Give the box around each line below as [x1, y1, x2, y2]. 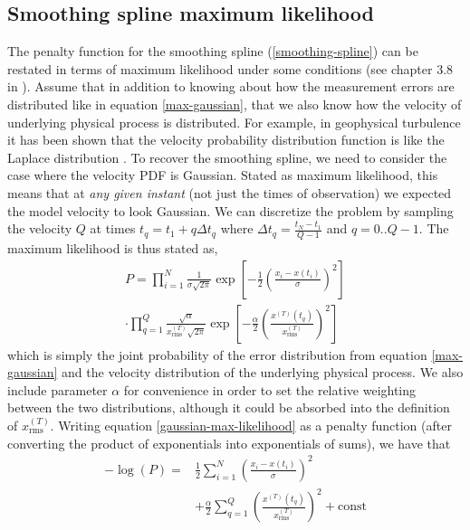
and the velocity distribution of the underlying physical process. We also [62, 363, 464, 382]
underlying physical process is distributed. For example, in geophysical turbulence [7, 112, 461, 131]
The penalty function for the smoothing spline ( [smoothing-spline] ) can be [7, 42, 418, 61]
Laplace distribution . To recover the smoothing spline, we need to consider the [7, 147, 447, 166]
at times [90, 219, 136, 238]
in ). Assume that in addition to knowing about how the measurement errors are [7, 77, 455, 96]
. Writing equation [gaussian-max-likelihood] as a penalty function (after [50, 416, 452, 434]
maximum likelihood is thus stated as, [7, 238, 218, 257]
